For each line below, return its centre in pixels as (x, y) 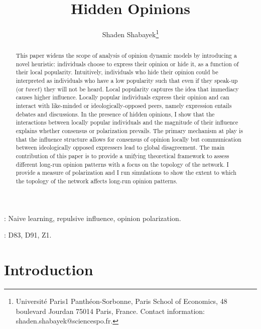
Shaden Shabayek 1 (130, 33)
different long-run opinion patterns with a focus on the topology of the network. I (122, 164)
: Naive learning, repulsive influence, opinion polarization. (93, 218)
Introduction (49, 269)
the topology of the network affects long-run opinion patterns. (97, 181)
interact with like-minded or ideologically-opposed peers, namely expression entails (124, 106)
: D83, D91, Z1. (28, 235)
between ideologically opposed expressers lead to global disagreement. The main (120, 147)
